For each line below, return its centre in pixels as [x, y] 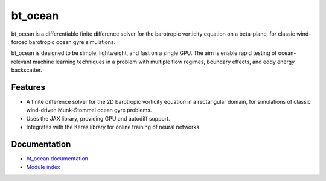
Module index [43, 167]
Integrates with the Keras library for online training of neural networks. [113, 127]
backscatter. [27, 70]
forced [19, 42]
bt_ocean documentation [57, 159]
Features [28, 87]
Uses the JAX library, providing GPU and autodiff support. [98, 118]
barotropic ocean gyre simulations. [72, 42]
